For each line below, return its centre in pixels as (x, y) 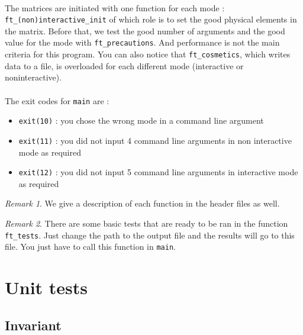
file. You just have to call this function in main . (90, 247)
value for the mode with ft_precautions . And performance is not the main (142, 42)
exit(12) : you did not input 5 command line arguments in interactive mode (158, 172)
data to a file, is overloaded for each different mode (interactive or (124, 65)
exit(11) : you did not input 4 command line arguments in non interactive (155, 140)
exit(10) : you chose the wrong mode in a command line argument (141, 120)
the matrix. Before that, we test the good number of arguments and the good (145, 30)
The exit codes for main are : (57, 100)
